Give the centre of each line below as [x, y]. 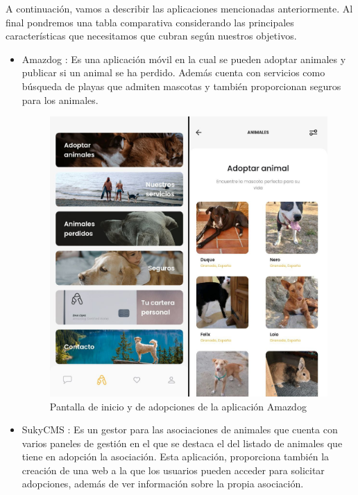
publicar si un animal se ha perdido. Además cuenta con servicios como [173, 72]
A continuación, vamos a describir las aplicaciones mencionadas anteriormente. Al [179, 8]
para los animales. [60, 99]
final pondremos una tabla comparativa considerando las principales [150, 22]
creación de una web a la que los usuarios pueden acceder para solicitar [173, 470]
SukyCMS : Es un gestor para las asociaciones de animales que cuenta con [180, 429]
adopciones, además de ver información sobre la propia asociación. [163, 484]
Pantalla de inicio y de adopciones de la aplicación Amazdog [178, 406]
